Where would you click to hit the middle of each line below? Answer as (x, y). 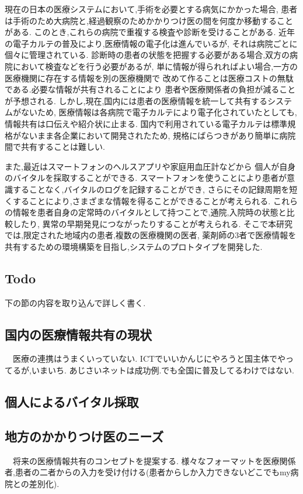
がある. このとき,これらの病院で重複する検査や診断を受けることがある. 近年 (150, 32)
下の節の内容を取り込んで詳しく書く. (75, 302)
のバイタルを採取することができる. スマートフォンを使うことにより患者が (146, 178)
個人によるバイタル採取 (72, 402)
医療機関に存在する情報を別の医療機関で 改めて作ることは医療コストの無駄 (149, 78)
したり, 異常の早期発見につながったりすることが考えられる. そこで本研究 (153, 223)
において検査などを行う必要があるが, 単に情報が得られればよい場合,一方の (155, 66)
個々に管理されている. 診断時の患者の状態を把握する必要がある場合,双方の (147, 55)
